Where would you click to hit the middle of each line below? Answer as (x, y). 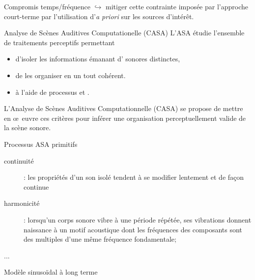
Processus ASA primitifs (41, 144)
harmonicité (22, 203)
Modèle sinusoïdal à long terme (51, 272)
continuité (19, 160)
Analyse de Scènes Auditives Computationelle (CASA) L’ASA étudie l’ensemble (124, 33)
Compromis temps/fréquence (47, 6)
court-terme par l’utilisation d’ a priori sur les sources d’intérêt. (99, 16)
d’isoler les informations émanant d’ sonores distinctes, (98, 59)
